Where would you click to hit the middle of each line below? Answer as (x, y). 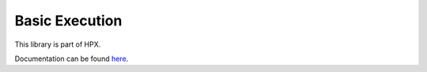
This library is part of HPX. (58, 44)
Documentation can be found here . (72, 59)
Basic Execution (68, 21)
